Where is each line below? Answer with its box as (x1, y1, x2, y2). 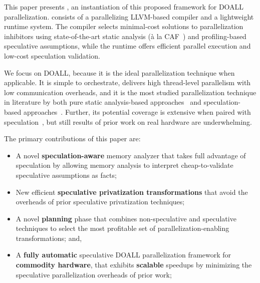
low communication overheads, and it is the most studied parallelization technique (4, 87, 256, 97)
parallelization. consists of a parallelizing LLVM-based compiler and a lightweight (4, 11, 254, 22)
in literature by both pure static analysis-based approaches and (4, 97, 201, 107)
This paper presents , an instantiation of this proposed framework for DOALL (4, 2, 244, 12)
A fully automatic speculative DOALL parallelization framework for (16, 249, 231, 260)
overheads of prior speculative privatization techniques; (16, 196, 185, 207)
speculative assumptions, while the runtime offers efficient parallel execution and (4, 41, 251, 51)
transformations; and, (16, 232, 82, 243)
